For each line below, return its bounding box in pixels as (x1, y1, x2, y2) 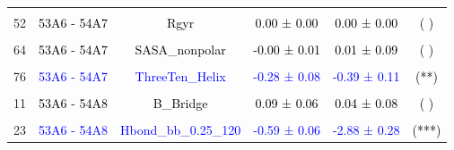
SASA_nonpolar (135, 40, 226, 59)
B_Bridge (153, 94, 208, 112)
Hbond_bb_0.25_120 (120, 121, 241, 139)
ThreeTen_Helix (135, 67, 226, 86)
